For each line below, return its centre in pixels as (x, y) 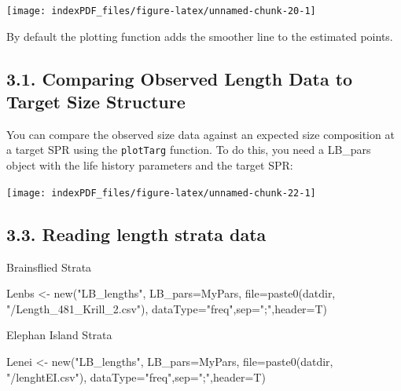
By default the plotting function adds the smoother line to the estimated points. (200, 36)
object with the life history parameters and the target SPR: (150, 165)
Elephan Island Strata (59, 335)
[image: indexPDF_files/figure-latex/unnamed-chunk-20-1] (161, 11)
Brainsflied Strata (49, 267)
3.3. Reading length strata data (136, 234)
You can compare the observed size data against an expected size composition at (200, 134)
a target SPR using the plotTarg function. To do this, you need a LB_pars (189, 150)
